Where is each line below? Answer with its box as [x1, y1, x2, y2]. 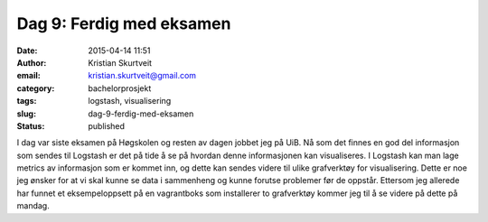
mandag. [16, 200, 50, 211]
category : [16, 82, 55, 94]
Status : [16, 120, 45, 131]
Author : [16, 57, 47, 68]
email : [16, 70, 41, 81]
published [88, 120, 126, 131]
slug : [16, 108, 36, 119]
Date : [16, 45, 38, 56]
